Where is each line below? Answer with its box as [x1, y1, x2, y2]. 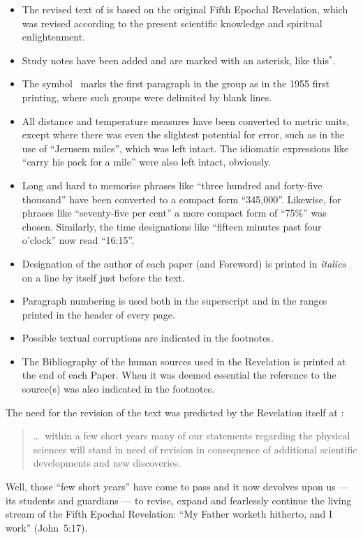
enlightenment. [22, 29, 86, 44]
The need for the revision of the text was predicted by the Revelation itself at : [6, 404, 344, 419]
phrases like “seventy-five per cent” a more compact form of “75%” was [22, 205, 327, 220]
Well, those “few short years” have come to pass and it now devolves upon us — [6, 479, 349, 494]
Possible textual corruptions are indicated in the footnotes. [22, 330, 274, 345]
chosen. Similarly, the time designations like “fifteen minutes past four [22, 219, 322, 233]
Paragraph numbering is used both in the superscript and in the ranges [22, 293, 327, 308]
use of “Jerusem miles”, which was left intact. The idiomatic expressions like [22, 140, 349, 155]
